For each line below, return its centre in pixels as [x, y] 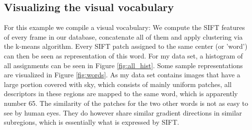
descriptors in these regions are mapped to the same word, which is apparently [121, 94]
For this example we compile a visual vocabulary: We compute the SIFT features [125, 27]
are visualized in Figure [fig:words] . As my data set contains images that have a [122, 75]
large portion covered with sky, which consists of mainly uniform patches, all [118, 84]
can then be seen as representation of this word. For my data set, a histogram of [123, 55]
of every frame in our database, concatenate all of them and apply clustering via [123, 36]
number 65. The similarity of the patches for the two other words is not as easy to [126, 103]
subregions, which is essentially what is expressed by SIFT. [92, 122]
